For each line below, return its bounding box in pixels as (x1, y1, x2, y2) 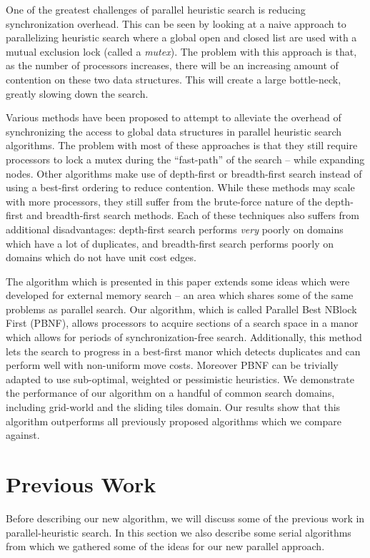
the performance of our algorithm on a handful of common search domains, (6, 385, 335, 400)
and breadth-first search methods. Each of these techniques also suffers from (26, 208, 359, 223)
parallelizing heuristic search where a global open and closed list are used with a (6, 30, 357, 45)
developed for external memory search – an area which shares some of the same (6, 288, 354, 303)
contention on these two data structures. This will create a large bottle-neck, (6, 71, 341, 86)
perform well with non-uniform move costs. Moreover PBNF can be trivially (6, 357, 339, 372)
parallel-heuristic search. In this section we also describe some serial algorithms (6, 524, 351, 539)
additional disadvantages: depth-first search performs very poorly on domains (6, 221, 344, 236)
